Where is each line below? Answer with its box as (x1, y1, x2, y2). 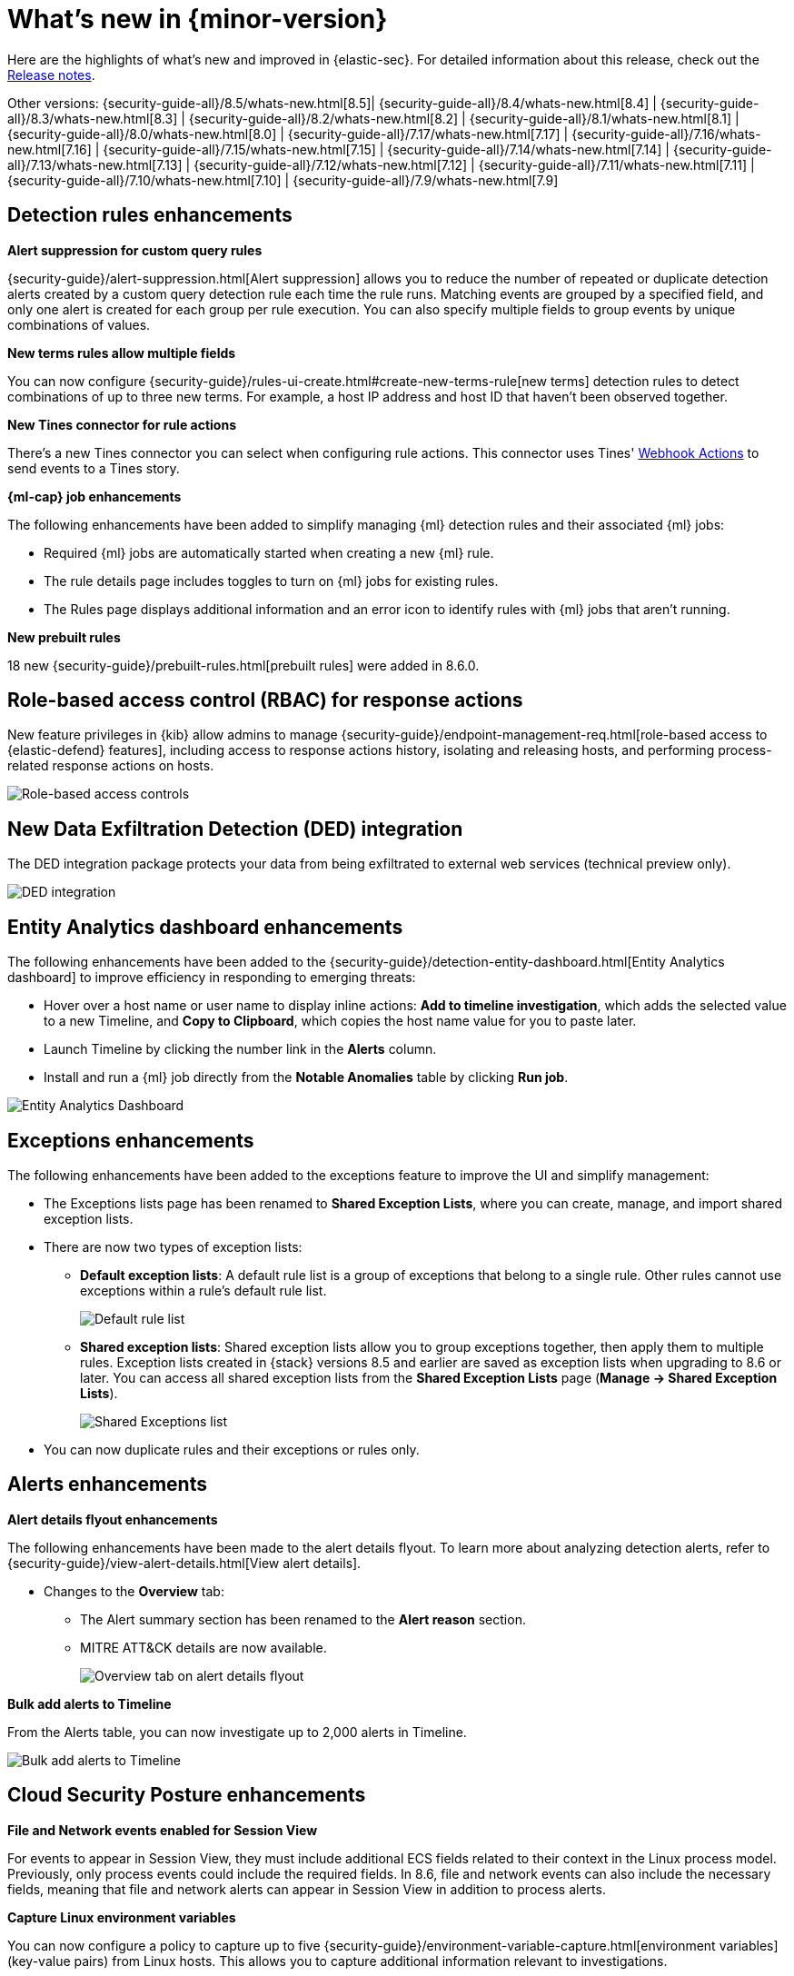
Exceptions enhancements (7, 1128, 254, 1152)
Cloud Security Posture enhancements (7, 1783, 366, 1807)
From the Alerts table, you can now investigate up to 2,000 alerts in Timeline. (7, 1723, 467, 1740)
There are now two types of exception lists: (44, 1238, 303, 1255)
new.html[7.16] (7, 141, 92, 157)
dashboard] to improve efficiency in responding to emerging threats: (7, 969, 416, 986)
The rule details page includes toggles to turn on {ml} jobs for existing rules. (44, 572, 499, 589)
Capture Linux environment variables (7, 1909, 236, 1925)
